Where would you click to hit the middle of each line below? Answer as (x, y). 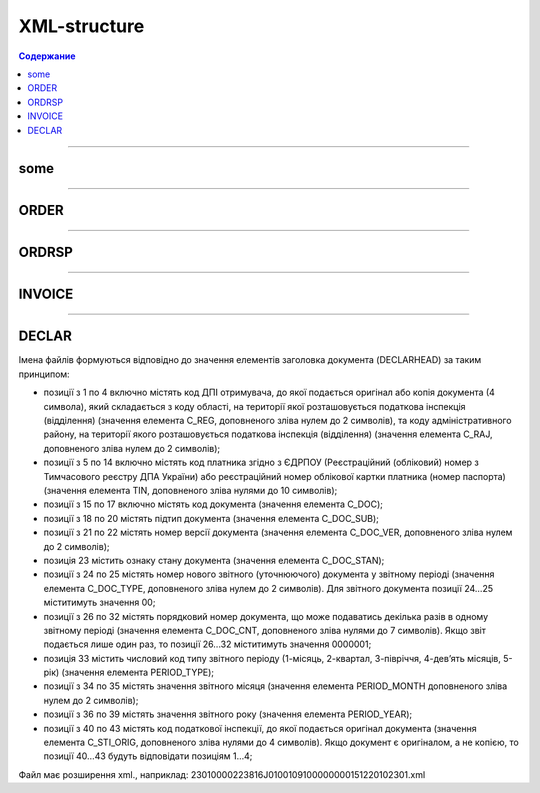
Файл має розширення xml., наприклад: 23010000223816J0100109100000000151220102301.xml (222, 774)
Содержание (47, 56)
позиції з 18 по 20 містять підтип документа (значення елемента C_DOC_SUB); (211, 518)
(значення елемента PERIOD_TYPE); (138, 672)
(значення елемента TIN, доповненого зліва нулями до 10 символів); (190, 490)
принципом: (44, 374)
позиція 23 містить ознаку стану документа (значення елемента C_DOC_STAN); (214, 560)
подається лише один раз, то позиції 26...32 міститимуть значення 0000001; (207, 644)
